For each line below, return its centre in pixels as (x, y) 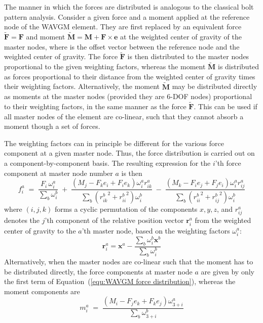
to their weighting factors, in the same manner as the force (95, 106)
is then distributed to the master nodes (188, 56)
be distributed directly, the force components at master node (98, 271)
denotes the (22, 220)
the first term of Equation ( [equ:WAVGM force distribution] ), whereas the (120, 281)
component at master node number (59, 173)
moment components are (42, 291)
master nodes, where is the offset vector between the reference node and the (122, 46)
